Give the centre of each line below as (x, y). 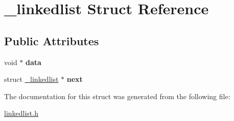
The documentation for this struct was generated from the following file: (117, 96)
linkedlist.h (21, 113)
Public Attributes (52, 40)
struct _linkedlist (31, 79)
